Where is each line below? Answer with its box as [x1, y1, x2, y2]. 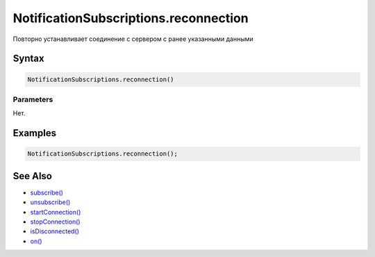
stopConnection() [30, 217, 81, 226]
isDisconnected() [30, 227, 80, 235]
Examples [12, 127, 57, 139]
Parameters [12, 94, 53, 104]
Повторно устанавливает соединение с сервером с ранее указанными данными [12, 35, 253, 43]
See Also [12, 170, 52, 182]
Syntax [12, 53, 44, 65]
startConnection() [30, 208, 81, 216]
